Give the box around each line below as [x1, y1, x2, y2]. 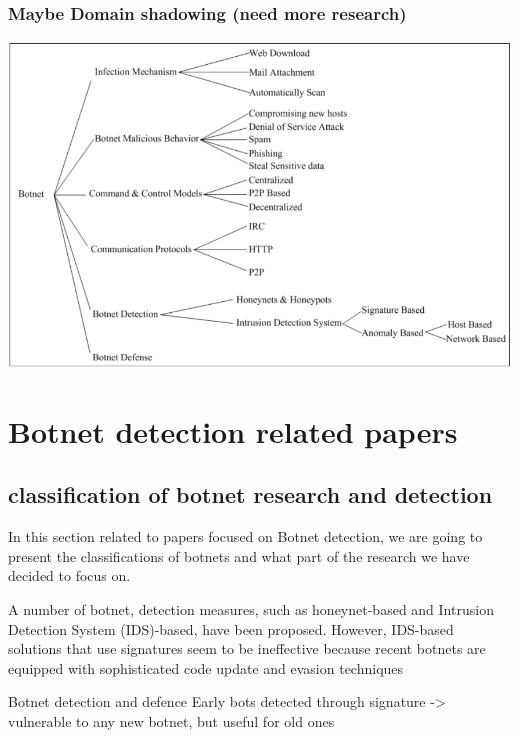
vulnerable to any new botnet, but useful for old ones [8, 711, 335, 732]
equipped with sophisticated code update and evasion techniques [8, 657, 404, 678]
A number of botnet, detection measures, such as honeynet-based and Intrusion [8, 599, 494, 620]
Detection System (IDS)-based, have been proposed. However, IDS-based [8, 618, 454, 639]
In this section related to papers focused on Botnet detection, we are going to [8, 526, 483, 547]
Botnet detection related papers [8, 410, 458, 451]
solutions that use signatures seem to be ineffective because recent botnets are [8, 638, 486, 659]
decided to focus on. [8, 565, 131, 586]
